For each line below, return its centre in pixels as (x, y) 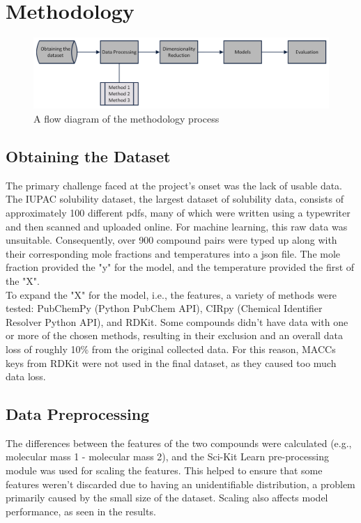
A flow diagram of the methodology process (126, 118)
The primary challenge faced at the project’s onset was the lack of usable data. (174, 185)
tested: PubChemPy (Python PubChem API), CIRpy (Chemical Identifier (164, 308)
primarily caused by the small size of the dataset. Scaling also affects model (167, 498)
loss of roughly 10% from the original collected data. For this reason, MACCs (171, 349)
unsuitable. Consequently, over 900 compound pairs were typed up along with (171, 240)
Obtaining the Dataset (88, 156)
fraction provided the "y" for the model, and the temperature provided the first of (180, 267)
